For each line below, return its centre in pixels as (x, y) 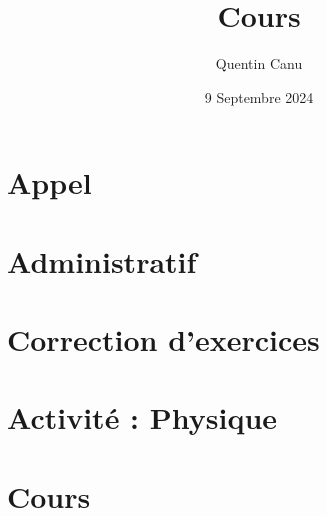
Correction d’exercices (163, 339)
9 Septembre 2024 (259, 96)
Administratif (102, 260)
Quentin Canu (259, 63)
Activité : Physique (142, 417)
